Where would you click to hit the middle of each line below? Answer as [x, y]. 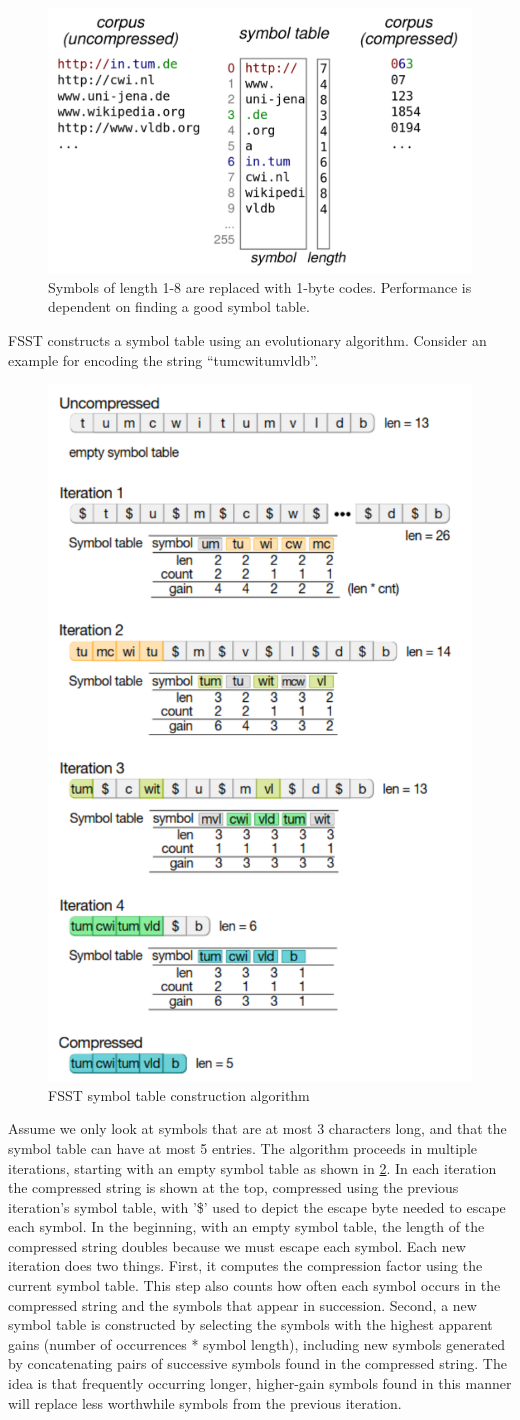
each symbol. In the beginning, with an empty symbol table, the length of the [246, 1226]
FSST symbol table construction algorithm [179, 1094]
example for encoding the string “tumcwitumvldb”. [163, 359]
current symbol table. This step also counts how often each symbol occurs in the [254, 1285]
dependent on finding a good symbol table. [179, 306]
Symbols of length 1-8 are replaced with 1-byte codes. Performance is [260, 286]
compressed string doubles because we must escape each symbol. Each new [237, 1245]
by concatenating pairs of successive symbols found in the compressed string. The [257, 1363]
